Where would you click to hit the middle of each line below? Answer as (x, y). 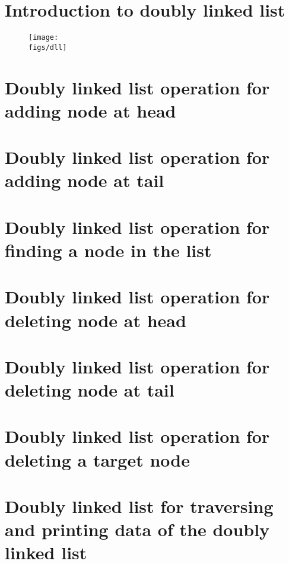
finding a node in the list (108, 250)
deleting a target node (97, 459)
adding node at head (90, 110)
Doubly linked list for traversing (139, 506)
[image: (44, 38)
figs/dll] (48, 47)
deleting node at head (96, 320)
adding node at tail (85, 180)
